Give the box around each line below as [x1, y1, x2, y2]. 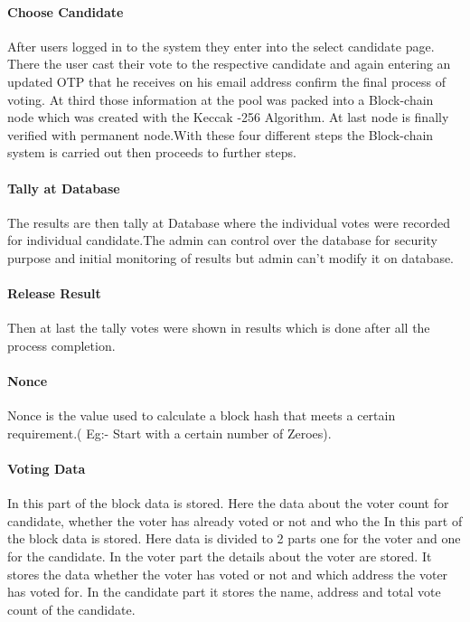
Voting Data [7, 459, 86, 478]
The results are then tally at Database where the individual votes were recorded [7, 212, 450, 231]
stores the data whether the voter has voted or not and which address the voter [7, 564, 448, 583]
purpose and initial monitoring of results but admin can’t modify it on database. [7, 248, 455, 267]
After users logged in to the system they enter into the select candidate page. [7, 36, 435, 55]
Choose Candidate [7, 2, 124, 21]
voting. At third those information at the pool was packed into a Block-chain [7, 90, 434, 108]
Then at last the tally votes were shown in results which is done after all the [7, 318, 430, 337]
